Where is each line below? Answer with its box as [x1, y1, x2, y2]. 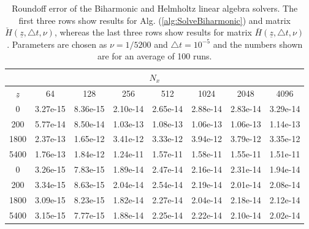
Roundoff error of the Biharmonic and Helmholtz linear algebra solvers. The [12, 2, 298, 14]
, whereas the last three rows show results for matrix [54, 26, 252, 39]
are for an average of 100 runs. [97, 50, 212, 62]
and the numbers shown [213, 37, 303, 50]
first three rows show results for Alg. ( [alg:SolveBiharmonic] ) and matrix [18, 13, 291, 26]
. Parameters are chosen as [7, 37, 107, 50]
